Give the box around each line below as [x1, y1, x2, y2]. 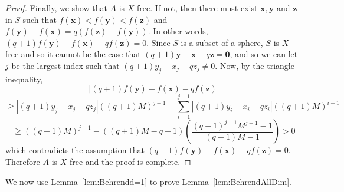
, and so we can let [230, 48, 298, 60]
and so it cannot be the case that [21, 48, 141, 60]
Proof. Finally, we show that [5, 2, 107, 14]
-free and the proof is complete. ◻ [67, 155, 191, 168]
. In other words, [148, 25, 208, 37]
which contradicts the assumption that [5, 144, 145, 156]
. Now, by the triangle [215, 59, 294, 71]
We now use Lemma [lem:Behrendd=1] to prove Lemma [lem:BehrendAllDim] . [5, 175, 291, 187]
